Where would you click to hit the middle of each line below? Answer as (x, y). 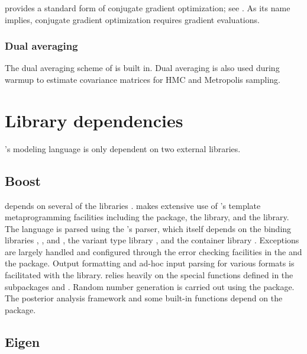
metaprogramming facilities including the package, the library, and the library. (147, 217)
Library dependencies (94, 120)
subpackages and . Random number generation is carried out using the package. (150, 286)
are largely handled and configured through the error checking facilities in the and (153, 251)
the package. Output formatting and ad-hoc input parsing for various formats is (150, 263)
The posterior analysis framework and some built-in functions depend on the (144, 298)
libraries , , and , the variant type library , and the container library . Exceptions (152, 240)
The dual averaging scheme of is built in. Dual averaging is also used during (142, 68)
